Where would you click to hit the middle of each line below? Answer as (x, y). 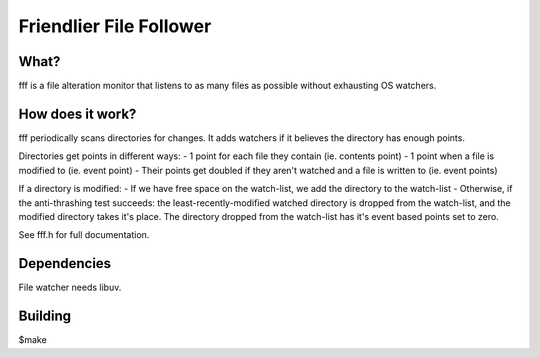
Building (45, 316)
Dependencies (65, 263)
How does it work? (77, 113)
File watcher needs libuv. (70, 287)
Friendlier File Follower (115, 26)
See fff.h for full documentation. (84, 235)
